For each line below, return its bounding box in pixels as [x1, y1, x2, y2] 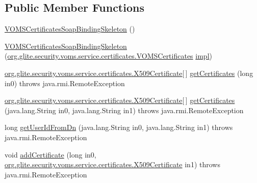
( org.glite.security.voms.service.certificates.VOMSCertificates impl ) [5, 50, 212, 61]
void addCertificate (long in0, [5, 149, 96, 160]
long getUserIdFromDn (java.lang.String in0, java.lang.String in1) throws [5, 122, 233, 133]
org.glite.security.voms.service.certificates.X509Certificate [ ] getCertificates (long [5, 67, 253, 78]
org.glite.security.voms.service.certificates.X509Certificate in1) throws [5, 159, 220, 170]
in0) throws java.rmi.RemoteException [5, 77, 125, 88]
